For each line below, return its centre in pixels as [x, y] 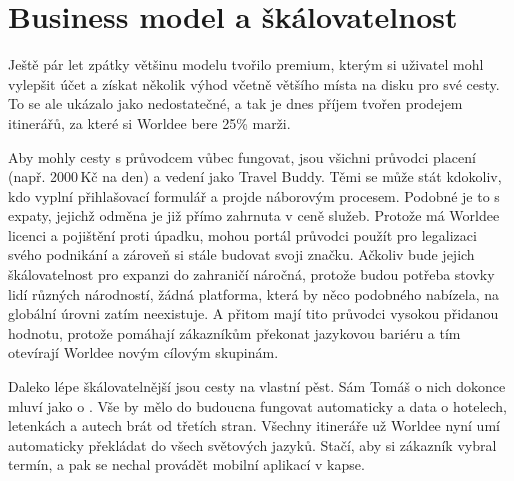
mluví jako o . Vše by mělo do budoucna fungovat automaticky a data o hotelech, [258, 405]
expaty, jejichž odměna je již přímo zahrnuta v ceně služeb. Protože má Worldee [254, 215]
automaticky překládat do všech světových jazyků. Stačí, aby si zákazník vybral [252, 444]
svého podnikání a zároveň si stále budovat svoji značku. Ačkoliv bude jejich [241, 254]
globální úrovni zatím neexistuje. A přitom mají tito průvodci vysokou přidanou [253, 313]
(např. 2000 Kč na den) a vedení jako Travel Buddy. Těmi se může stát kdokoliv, [255, 176]
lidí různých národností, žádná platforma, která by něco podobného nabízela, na [254, 293]
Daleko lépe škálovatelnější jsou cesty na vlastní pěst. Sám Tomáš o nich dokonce [257, 386]
